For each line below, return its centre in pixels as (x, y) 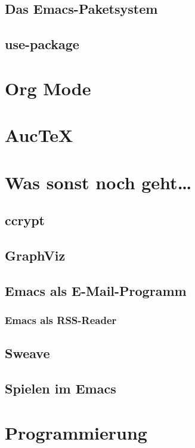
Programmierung (76, 432)
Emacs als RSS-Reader (61, 320)
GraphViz (35, 255)
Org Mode (48, 88)
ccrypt (25, 220)
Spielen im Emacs (61, 388)
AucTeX (39, 135)
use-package (42, 44)
